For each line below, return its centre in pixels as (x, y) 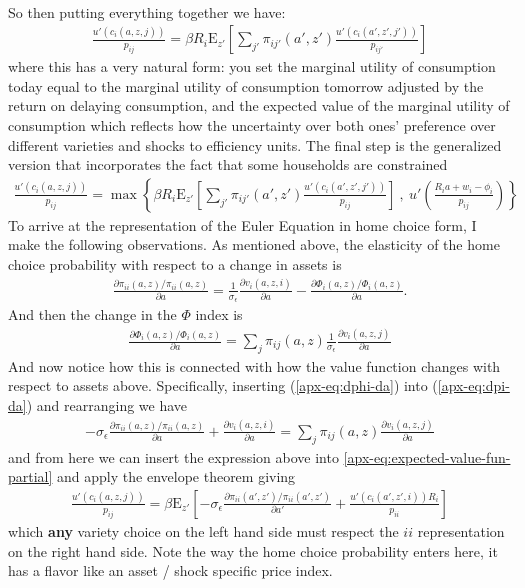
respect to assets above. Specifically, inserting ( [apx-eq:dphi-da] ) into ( (223, 385)
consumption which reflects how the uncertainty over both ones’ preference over (252, 124)
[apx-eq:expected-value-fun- (427, 456)
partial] (30, 476)
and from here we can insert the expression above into (173, 456)
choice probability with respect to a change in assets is (175, 263)
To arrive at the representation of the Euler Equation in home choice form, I (242, 224)
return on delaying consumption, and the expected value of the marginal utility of (259, 105)
